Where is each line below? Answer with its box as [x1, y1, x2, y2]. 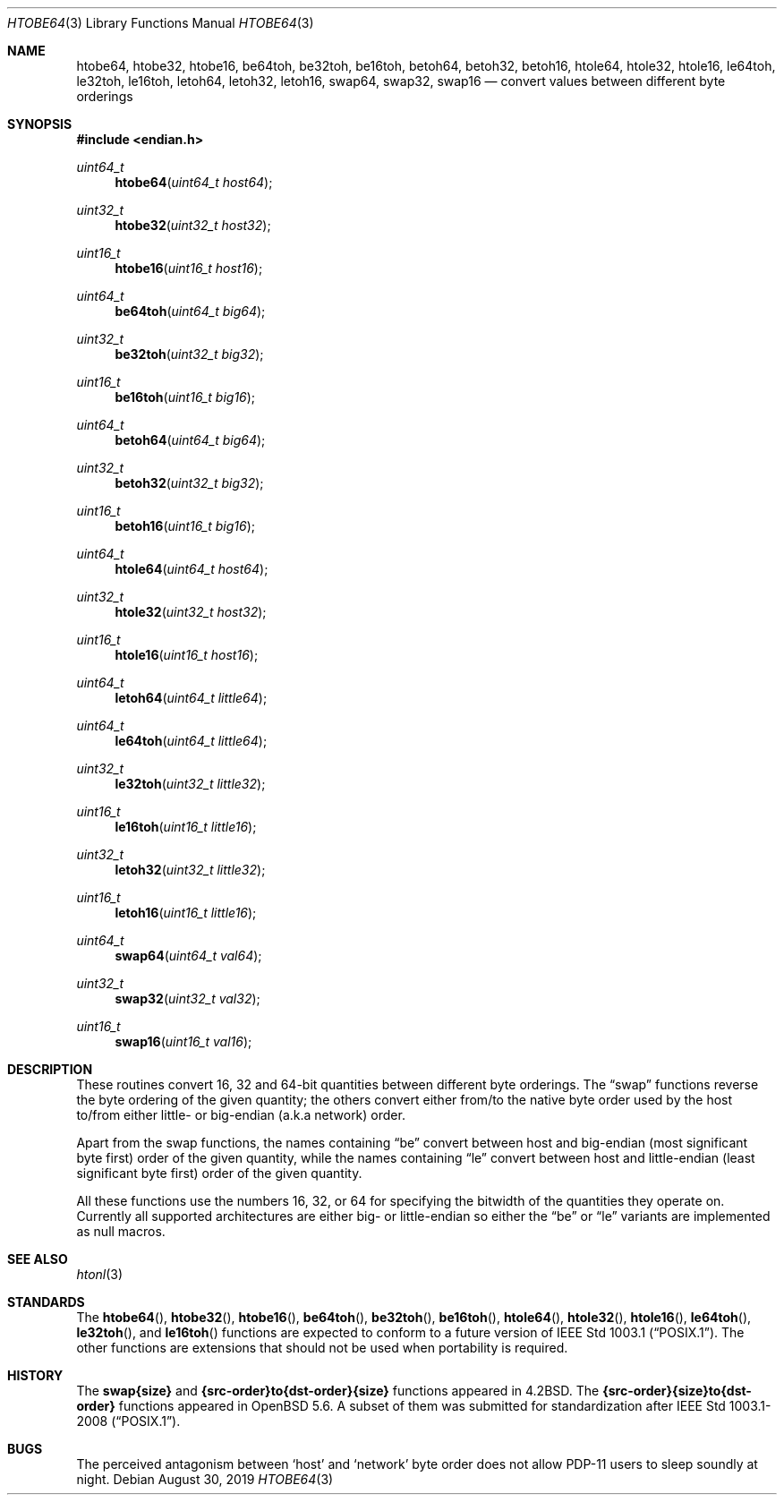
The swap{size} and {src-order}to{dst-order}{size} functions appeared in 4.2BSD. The [76, 1383, 600, 1398]
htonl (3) [76, 1267, 124, 1282]
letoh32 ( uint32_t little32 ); [115, 862, 266, 877]
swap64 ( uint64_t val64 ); [115, 948, 262, 963]
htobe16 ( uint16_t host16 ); [115, 260, 263, 276]
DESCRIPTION [7, 1062, 93, 1077]
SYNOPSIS [7, 116, 72, 132]
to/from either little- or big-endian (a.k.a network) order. [76, 1107, 405, 1122]
